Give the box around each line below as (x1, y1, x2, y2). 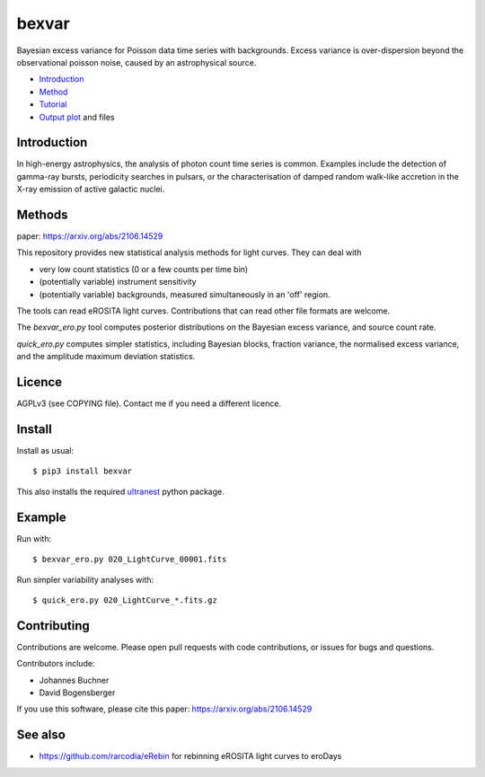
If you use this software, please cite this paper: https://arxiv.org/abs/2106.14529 (16, 703, 313, 714)
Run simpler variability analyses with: (16, 574, 154, 585)
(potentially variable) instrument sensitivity (39, 277, 197, 287)
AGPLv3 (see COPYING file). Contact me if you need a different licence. (16, 398, 282, 409)
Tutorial (39, 99, 67, 110)
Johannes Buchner (39, 675, 110, 685)
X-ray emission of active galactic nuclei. (16, 184, 165, 195)
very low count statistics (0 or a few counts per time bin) (39, 263, 249, 274)
